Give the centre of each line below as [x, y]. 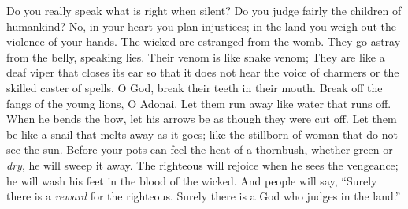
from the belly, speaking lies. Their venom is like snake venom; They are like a [196, 56]
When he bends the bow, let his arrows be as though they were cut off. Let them [202, 119]
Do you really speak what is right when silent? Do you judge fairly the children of [204, 10]
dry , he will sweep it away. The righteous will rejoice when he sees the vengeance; [202, 164]
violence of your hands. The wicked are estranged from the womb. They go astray [204, 41]
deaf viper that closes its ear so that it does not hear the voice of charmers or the [203, 72]
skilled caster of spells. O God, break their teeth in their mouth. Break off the [195, 87]
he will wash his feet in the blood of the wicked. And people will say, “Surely [192, 180]
